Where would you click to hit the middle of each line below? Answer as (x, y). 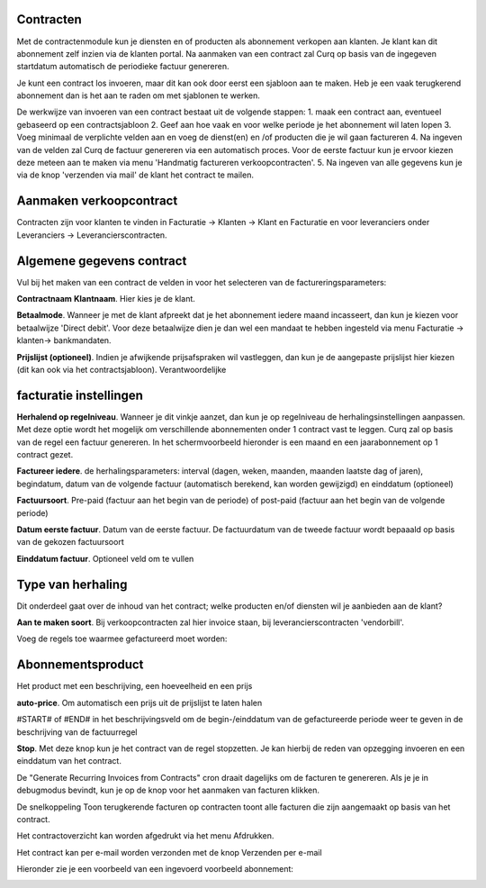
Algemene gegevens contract (102, 261)
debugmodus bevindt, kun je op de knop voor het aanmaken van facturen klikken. (168, 790)
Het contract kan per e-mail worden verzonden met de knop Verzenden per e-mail (170, 852)
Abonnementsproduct (80, 665)
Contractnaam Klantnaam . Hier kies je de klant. (106, 299)
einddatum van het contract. (69, 761)
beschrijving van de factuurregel (77, 732)
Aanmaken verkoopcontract (97, 201)
